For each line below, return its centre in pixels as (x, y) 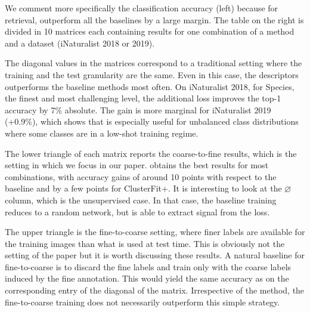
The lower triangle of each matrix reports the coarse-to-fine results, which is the (151, 153)
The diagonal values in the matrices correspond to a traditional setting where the (154, 63)
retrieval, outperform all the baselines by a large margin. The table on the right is (154, 19)
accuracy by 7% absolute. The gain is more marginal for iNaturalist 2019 (138, 109)
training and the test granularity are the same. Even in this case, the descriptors (152, 74)
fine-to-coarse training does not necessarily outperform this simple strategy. (142, 302)
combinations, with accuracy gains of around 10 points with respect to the (141, 176)
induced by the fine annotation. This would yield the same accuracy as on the (147, 278)
